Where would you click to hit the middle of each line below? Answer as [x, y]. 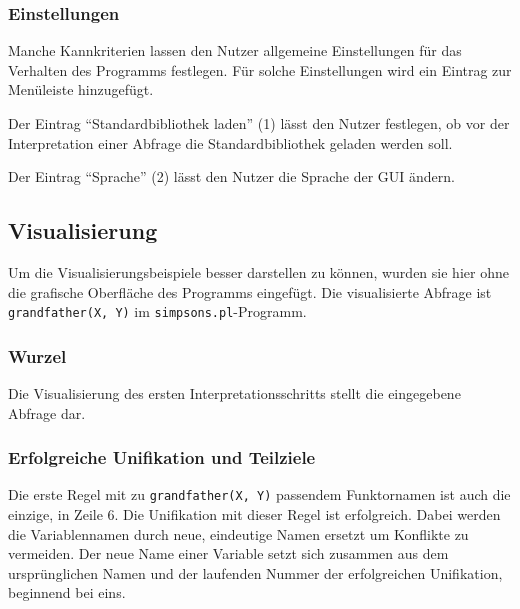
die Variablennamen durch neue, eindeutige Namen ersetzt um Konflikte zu [238, 533]
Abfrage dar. [47, 412]
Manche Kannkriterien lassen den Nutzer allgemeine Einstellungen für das [235, 50]
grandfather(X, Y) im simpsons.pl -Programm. [157, 311]
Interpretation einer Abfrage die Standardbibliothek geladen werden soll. [230, 142]
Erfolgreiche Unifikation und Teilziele [162, 457]
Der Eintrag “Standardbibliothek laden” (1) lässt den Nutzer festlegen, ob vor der [259, 123]
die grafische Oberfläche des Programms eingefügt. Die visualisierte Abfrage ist [250, 291]
